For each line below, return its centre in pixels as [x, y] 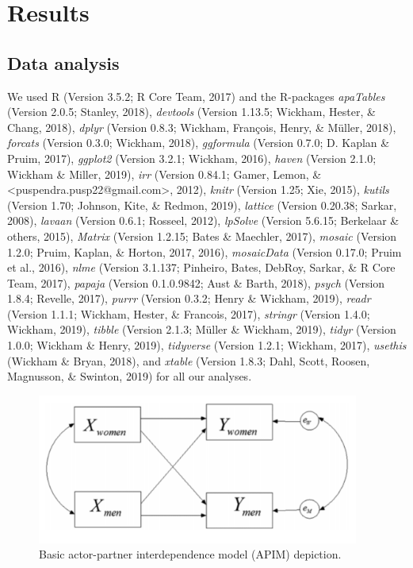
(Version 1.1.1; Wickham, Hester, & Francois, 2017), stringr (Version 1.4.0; [189, 313]
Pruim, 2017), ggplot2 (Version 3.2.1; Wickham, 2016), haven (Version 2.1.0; [192, 158]
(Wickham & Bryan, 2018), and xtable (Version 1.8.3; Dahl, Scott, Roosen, [189, 360]
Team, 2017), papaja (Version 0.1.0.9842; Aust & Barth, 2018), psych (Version [196, 282]
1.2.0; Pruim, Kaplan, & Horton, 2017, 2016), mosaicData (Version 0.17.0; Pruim [205, 251]
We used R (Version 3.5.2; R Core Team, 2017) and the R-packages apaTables [196, 96]
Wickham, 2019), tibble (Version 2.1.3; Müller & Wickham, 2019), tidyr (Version [202, 329]
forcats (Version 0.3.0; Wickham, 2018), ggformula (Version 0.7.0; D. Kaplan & [199, 143]
